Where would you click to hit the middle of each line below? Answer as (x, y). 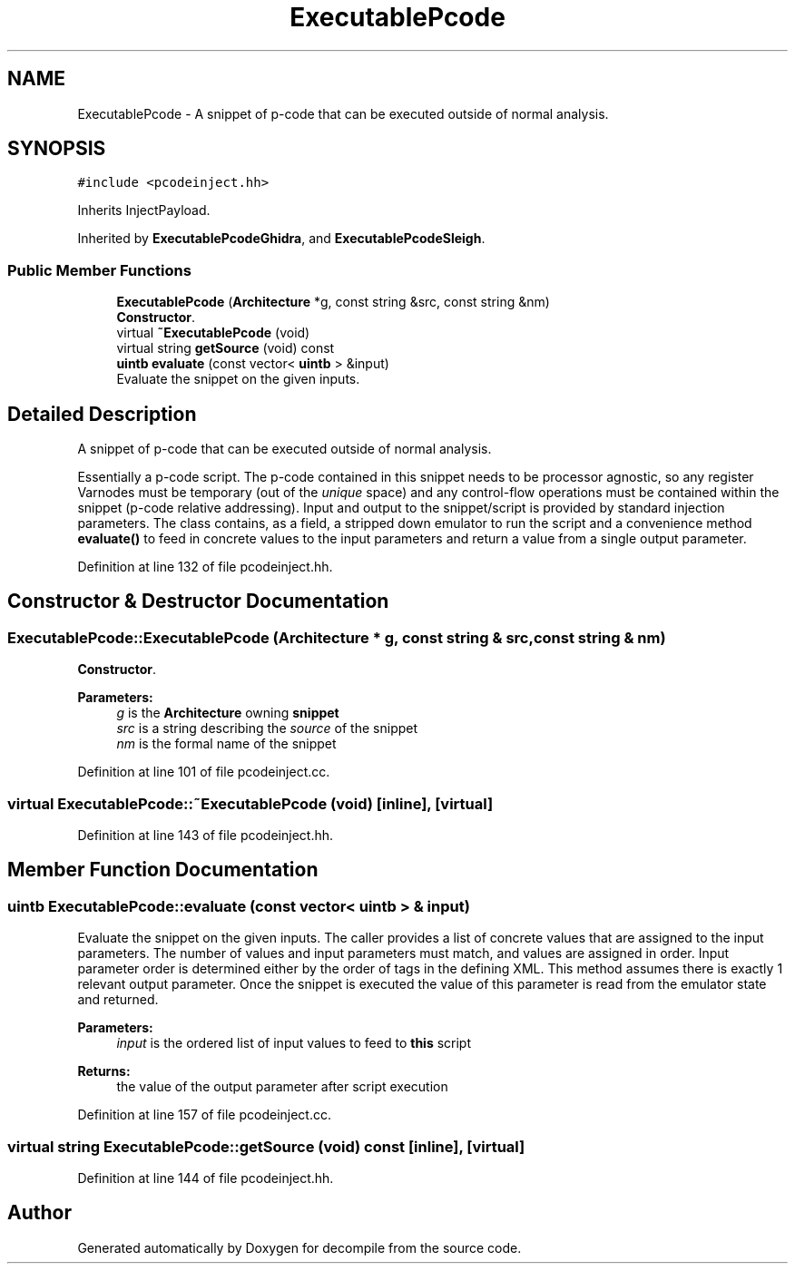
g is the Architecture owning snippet (228, 713)
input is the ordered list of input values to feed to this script (294, 1043)
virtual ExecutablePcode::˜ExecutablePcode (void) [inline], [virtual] (250, 803)
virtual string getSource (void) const (226, 348)
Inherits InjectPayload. (144, 210)
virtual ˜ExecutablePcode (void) (213, 333)
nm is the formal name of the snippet (226, 744)
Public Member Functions (99, 270)
